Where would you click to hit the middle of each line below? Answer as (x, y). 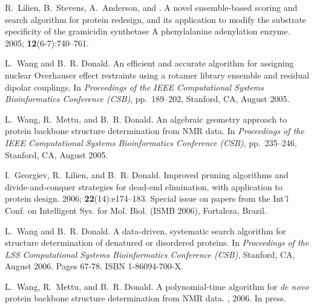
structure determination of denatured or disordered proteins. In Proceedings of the (157, 242)
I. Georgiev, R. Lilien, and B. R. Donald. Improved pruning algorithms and (147, 175)
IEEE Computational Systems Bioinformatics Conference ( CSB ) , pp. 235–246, (151, 142)
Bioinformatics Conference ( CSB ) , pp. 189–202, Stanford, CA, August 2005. (147, 99)
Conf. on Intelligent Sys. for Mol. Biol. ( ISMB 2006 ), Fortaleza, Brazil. (136, 210)
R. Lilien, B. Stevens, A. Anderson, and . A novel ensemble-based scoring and (151, 7)
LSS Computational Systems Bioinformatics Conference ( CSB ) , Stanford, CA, (150, 254)
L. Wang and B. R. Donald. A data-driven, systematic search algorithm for (146, 230)
